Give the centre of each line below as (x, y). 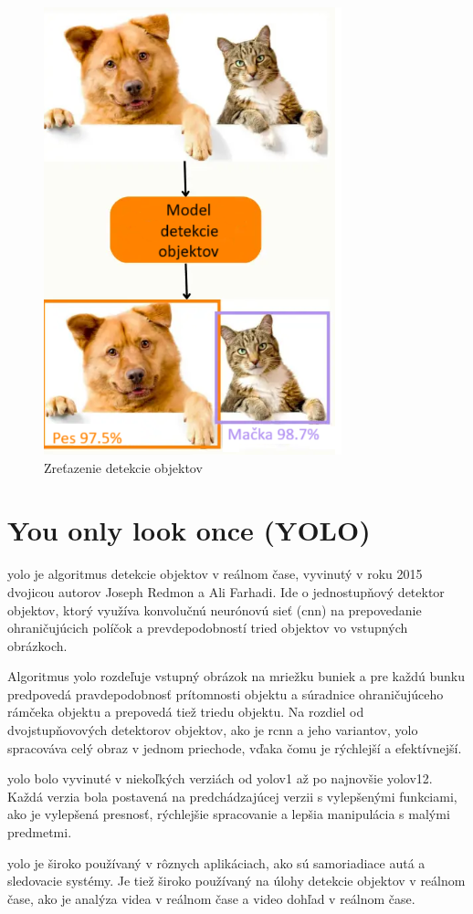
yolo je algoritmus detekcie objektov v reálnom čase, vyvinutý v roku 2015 (215, 574)
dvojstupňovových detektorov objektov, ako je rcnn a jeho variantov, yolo (213, 730)
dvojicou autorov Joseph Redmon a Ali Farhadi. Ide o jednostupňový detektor (226, 591)
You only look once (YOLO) (189, 530)
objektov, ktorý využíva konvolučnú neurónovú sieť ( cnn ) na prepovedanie (215, 609)
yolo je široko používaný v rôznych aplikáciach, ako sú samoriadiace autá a (216, 862)
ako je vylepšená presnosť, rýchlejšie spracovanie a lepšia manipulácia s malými (229, 814)
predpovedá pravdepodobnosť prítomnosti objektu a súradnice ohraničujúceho (226, 693)
